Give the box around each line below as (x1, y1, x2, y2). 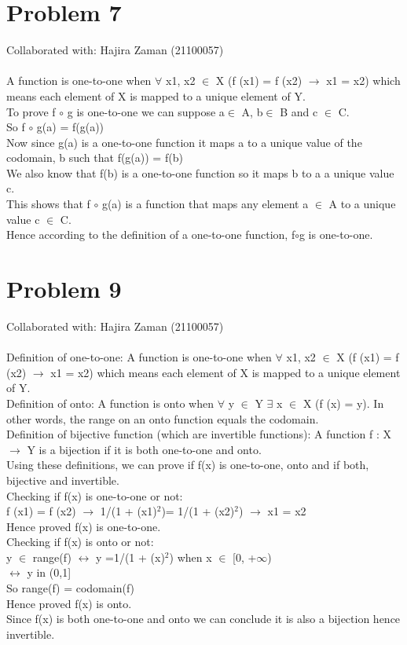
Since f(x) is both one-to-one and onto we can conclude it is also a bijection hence (6, 610, 401, 627)
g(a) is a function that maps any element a (101, 196, 309, 212)
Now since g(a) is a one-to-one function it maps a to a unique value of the (6, 134, 362, 150)
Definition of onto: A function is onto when (6, 394, 214, 411)
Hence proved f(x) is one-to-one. (6, 518, 161, 534)
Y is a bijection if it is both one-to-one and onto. (27, 441, 262, 457)
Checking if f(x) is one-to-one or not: (6, 487, 183, 504)
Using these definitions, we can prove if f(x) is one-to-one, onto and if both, (6, 456, 369, 473)
